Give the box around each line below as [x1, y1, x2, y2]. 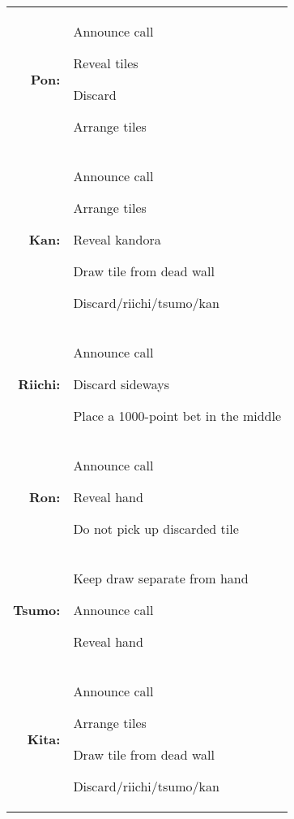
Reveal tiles [73, 54, 138, 72]
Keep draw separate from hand [73, 569, 249, 587]
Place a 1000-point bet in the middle [73, 406, 282, 425]
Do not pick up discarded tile [73, 519, 239, 538]
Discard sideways [73, 375, 170, 393]
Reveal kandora [73, 230, 161, 249]
